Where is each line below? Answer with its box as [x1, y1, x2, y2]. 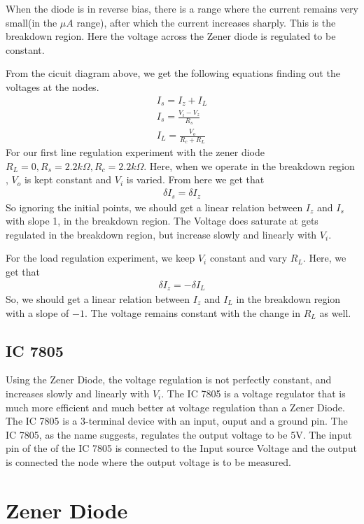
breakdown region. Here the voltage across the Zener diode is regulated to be [6, 29, 336, 43]
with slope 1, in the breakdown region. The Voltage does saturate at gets [6, 213, 318, 228]
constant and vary [209, 250, 288, 265]
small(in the [6, 15, 57, 29]
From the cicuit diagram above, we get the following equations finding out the [6, 66, 340, 80]
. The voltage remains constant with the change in [84, 305, 301, 320]
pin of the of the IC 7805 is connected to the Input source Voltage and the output [6, 441, 357, 455]
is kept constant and [24, 172, 112, 187]
